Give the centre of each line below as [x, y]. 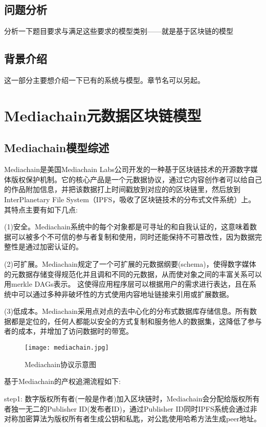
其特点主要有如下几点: [41, 209]
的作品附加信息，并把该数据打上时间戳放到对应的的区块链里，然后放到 [122, 189]
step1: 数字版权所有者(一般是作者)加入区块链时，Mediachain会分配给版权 [125, 398]
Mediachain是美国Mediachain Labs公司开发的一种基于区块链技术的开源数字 [127, 169]
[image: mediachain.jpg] [67, 348]
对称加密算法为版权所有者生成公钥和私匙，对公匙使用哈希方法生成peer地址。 [133, 419]
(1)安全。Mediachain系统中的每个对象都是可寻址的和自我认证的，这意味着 [127, 227]
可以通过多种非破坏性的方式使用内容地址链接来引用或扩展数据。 [126, 294]
